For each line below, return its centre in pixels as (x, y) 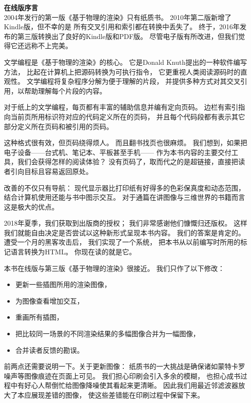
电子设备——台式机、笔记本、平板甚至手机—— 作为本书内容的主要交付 (118, 152)
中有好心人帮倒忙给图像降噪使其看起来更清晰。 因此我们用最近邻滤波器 (124, 385)
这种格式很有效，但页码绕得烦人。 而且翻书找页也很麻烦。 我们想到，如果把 (126, 143)
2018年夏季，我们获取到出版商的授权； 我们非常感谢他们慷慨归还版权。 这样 (126, 223)
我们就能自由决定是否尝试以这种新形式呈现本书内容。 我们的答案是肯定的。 (125, 232)
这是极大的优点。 (31, 206)
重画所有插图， (39, 317)
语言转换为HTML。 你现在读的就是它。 (73, 252)
